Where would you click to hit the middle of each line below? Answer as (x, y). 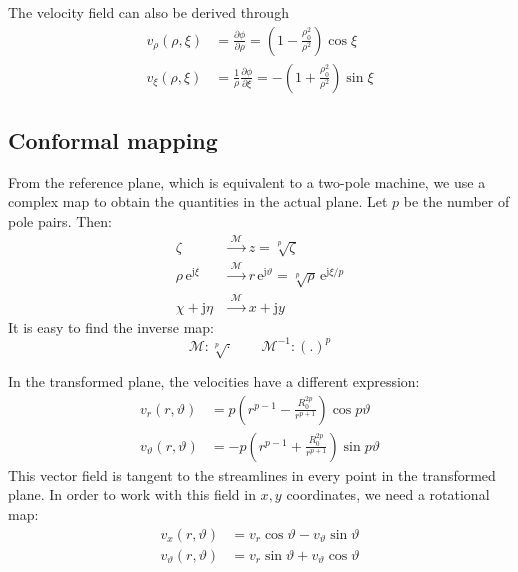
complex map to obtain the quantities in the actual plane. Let (198, 201)
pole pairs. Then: (60, 221)
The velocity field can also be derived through (148, 12)
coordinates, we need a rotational (388, 494)
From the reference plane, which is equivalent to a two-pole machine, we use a (247, 181)
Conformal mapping (113, 140)
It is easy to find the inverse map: (111, 326)
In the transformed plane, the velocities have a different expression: (214, 381)
